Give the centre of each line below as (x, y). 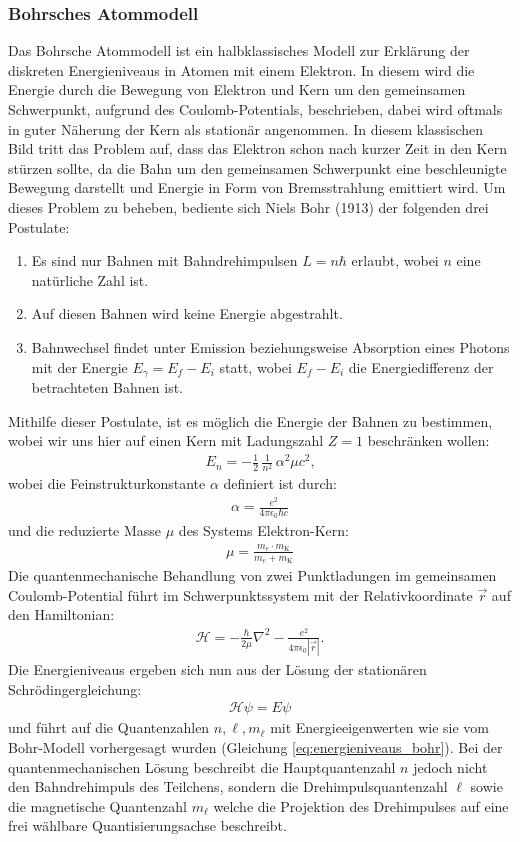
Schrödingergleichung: (75, 688)
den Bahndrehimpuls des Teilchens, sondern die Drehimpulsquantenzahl (228, 786)
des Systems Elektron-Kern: (263, 530)
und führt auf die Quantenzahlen (109, 727)
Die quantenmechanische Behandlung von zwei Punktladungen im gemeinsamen (252, 574)
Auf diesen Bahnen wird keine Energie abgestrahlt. (187, 313)
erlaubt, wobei (395, 260)
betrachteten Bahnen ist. (107, 386)
